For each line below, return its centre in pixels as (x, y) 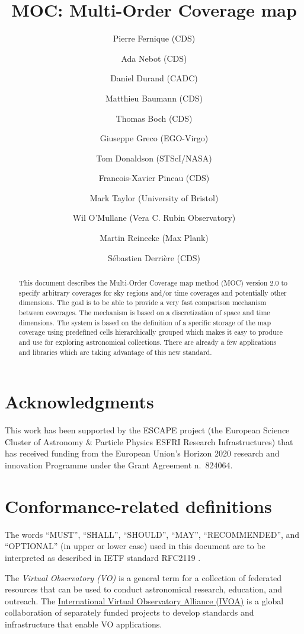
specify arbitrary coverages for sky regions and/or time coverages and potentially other (153, 292)
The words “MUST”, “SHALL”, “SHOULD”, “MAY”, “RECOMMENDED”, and (152, 534)
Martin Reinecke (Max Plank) (154, 238)
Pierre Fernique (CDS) (154, 38)
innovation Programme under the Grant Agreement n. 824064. (119, 465)
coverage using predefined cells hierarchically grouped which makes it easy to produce (151, 332)
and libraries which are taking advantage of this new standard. (115, 352)
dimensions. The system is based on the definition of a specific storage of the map (145, 322)
